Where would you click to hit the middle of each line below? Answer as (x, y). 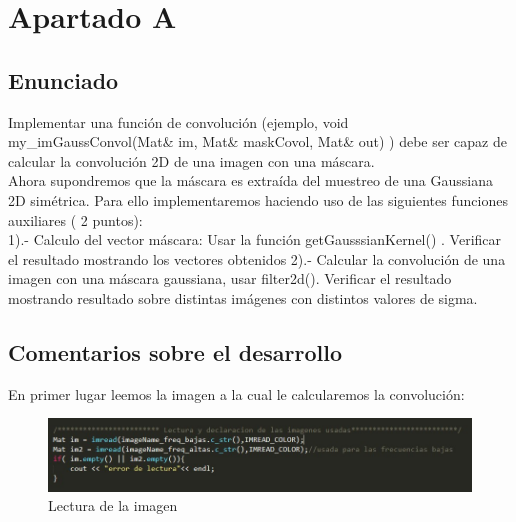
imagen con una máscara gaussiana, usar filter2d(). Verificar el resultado (230, 278)
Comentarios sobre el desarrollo (175, 351)
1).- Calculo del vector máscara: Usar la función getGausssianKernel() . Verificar (255, 239)
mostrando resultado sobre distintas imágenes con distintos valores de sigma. (243, 297)
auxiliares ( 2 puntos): (75, 219)
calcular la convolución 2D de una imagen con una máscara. (191, 160)
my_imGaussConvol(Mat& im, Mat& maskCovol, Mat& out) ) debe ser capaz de (257, 141)
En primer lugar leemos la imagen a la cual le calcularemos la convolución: (236, 393)
